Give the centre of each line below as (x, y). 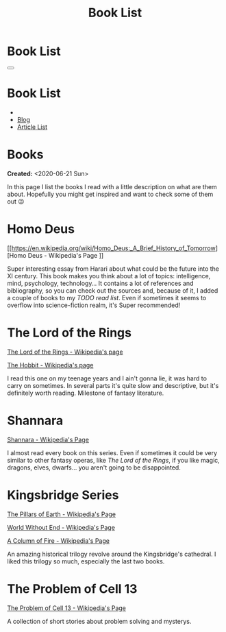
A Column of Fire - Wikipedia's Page (58, 540)
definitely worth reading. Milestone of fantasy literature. (86, 393)
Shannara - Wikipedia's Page (48, 439)
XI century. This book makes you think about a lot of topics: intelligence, (109, 276)
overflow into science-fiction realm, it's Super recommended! (94, 305)
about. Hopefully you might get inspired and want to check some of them (110, 194)
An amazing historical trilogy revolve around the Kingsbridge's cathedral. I (112, 554)
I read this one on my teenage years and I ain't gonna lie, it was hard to (107, 378)
